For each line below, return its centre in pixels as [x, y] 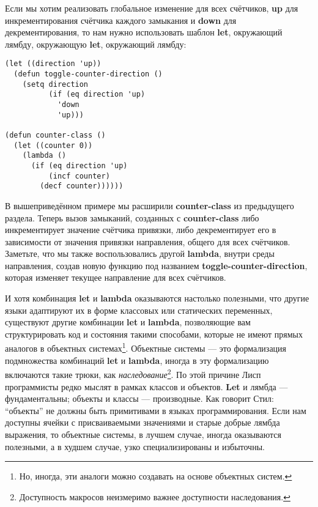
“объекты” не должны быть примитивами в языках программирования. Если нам [156, 410]
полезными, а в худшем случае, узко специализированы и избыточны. [135, 446]
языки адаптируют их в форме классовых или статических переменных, [139, 310]
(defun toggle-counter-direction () [88, 74]
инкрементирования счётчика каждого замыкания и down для [121, 20]
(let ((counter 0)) [53, 145]
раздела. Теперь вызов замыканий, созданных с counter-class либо [132, 217]
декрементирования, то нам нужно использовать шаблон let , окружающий [144, 32]
